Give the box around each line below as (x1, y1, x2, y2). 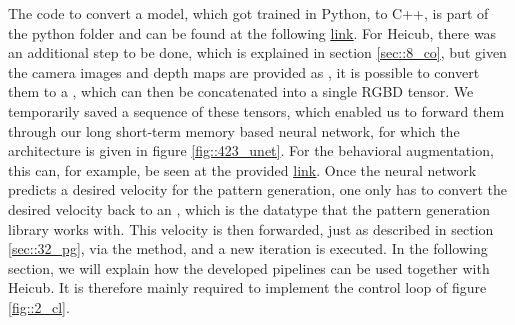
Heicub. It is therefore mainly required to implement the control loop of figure (8, 277, 487, 298)
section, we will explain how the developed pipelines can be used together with (8, 257, 490, 278)
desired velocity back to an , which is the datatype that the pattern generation (8, 198, 491, 219)
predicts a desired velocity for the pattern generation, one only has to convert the (8, 179, 508, 200)
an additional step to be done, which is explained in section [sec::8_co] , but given (8, 42, 507, 63)
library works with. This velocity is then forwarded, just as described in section (8, 218, 494, 239)
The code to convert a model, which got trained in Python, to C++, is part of (8, 3, 489, 23)
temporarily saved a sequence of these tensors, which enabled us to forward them (8, 100, 505, 121)
